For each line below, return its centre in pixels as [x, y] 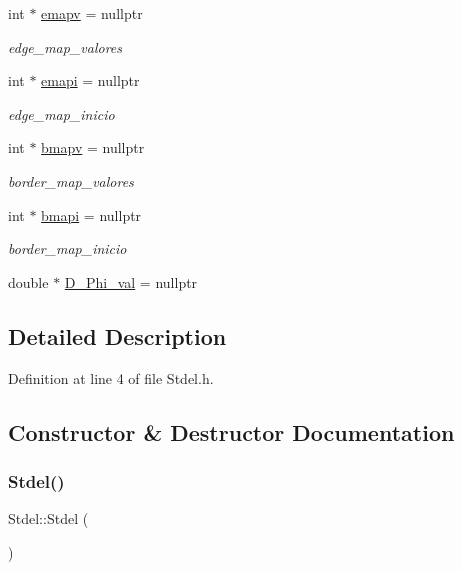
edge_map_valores [65, 46]
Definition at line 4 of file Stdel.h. [111, 377]
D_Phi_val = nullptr [131, 281]
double [28, 281]
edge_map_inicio [61, 113]
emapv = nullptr [92, 13]
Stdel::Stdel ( [48, 518]
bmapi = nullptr [91, 214]
